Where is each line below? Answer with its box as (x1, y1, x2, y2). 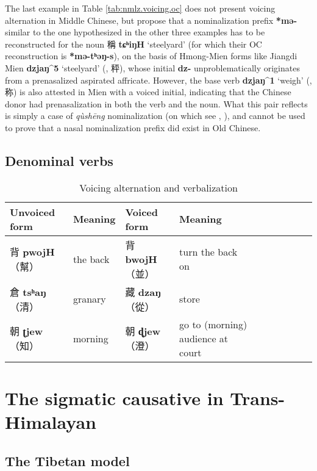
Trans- (230, 385, 285, 410)
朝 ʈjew (10, 324, 43, 339)
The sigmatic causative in (5, 385, 224, 410)
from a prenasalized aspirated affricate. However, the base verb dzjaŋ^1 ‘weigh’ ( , (5, 73, 312, 86)
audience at (179, 331, 229, 345)
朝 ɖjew (125, 324, 161, 339)
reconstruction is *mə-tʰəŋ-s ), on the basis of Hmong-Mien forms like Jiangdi (5, 49, 297, 62)
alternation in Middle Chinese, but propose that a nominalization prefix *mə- (5, 13, 297, 26)
